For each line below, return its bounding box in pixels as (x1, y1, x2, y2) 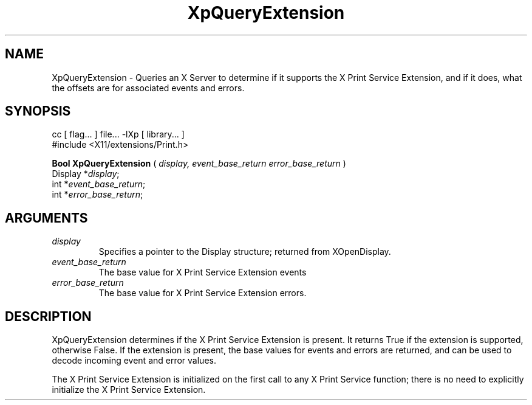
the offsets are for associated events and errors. (52, 82, 245, 93)
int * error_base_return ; (52, 189, 143, 200)
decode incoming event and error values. (52, 355, 216, 366)
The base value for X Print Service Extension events (98, 267, 307, 278)
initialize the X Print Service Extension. (52, 384, 206, 395)
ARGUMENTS (5, 210, 88, 226)
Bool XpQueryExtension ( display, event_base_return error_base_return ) (52, 158, 346, 169)
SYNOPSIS (5, 103, 71, 119)
